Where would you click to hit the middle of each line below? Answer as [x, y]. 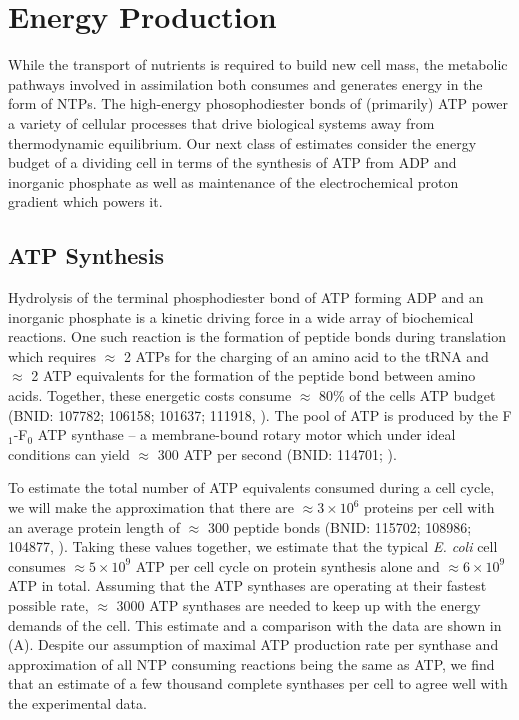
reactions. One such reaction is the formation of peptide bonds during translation [257, 336]
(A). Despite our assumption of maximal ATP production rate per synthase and [253, 644]
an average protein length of [94, 526]
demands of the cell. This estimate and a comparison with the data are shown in [255, 624]
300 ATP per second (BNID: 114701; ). [277, 453]
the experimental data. [77, 702]
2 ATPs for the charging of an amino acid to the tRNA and [306, 355]
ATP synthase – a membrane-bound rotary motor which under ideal [246, 434]
